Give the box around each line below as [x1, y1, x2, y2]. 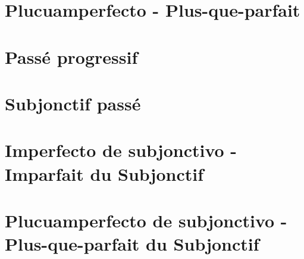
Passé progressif [5, 44, 138, 69]
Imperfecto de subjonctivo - [5, 138, 237, 162]
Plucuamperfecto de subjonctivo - [5, 208, 287, 232]
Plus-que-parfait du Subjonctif [5, 232, 259, 256]
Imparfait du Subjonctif [5, 161, 203, 186]
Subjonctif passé [5, 91, 141, 115]
